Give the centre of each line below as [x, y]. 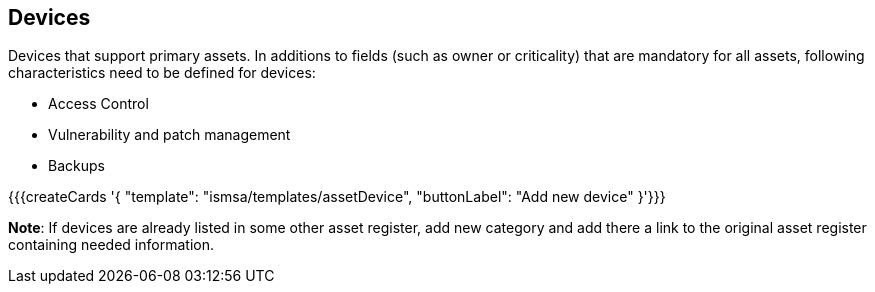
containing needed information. [111, 245]
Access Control [98, 104]
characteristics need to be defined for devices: [162, 73]
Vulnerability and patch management [169, 135]
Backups [76, 166]
